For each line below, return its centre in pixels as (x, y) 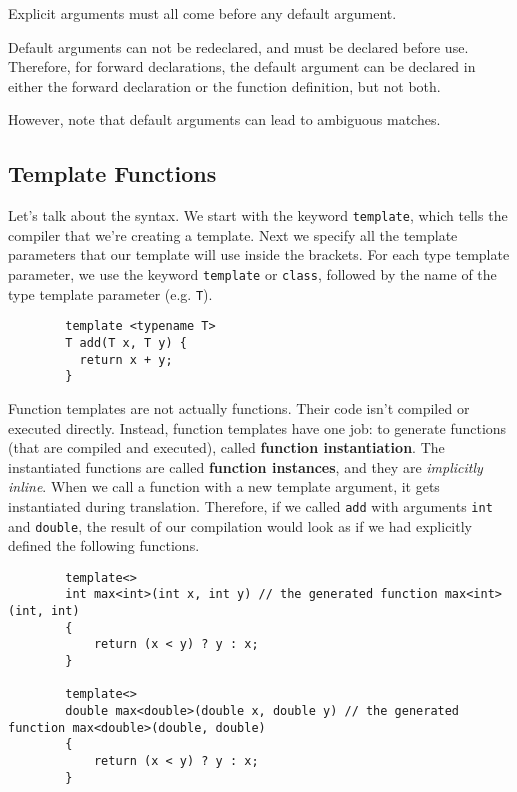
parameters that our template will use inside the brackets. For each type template (259, 254)
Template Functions (112, 173)
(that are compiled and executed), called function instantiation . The (226, 447)
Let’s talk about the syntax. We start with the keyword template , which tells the (258, 215)
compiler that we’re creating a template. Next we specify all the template (233, 234)
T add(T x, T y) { (126, 342)
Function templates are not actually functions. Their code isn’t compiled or (239, 407)
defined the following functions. (104, 545)
